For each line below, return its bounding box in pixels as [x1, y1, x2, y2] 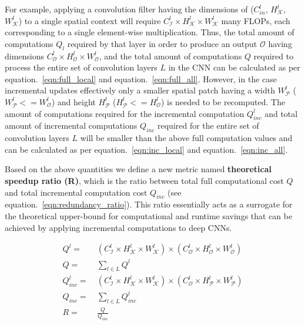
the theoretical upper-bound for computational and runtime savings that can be [5, 209, 293, 222]
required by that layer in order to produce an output [67, 37, 257, 49]
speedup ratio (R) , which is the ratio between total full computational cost [5, 174, 284, 186]
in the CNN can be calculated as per [168, 61, 300, 73]
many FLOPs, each [221, 14, 290, 26]
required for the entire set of [157, 119, 259, 132]
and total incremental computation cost [5, 186, 148, 198]
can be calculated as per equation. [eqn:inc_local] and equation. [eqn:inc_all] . [5, 143, 288, 155]
